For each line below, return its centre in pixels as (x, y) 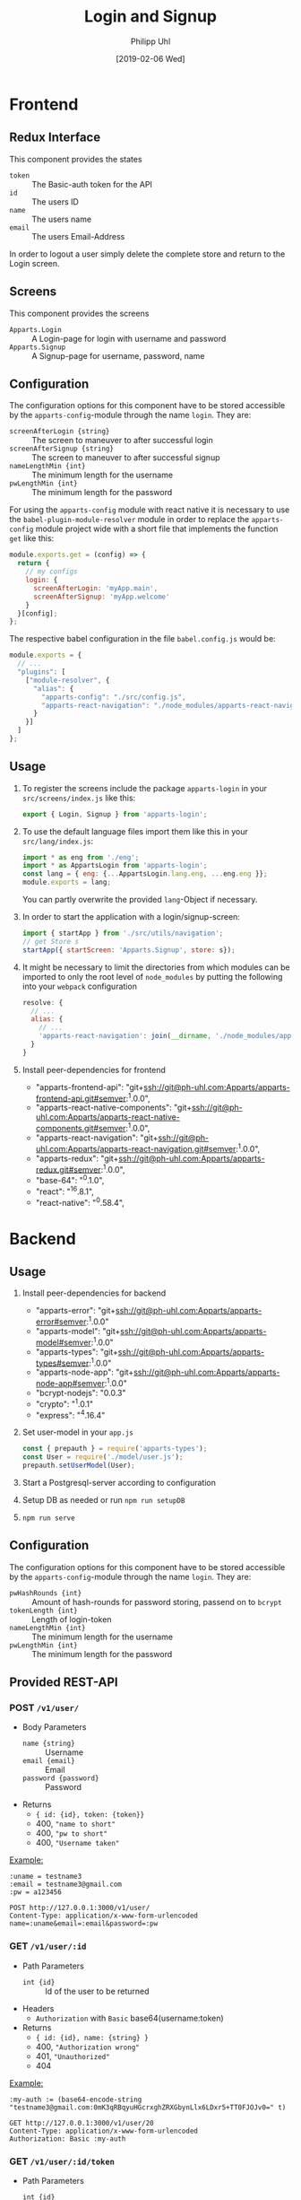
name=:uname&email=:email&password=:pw (84, 1924)
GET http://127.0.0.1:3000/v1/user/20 (82, 2123)
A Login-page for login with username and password (129, 338)
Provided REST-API (64, 1683)
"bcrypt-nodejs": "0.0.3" (81, 1393)
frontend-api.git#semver (81, 1098)
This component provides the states (76, 159)
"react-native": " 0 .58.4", (80, 1201)
